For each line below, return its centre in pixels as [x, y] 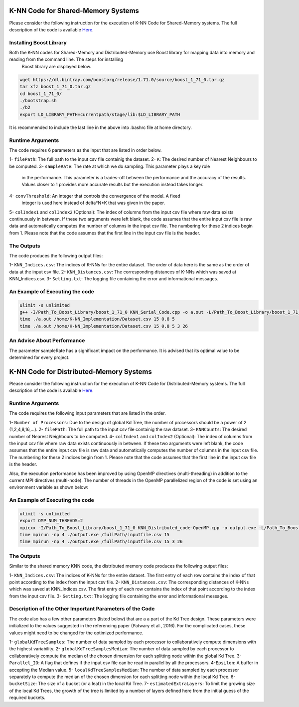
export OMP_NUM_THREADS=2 [51, 521]
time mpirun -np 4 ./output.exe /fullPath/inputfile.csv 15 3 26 [101, 542]
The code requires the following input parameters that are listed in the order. [88, 413]
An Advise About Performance [47, 341]
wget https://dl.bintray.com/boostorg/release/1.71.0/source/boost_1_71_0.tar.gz [122, 79]
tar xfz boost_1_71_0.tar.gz [55, 87]
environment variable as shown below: [49, 487]
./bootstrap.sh [38, 100]
